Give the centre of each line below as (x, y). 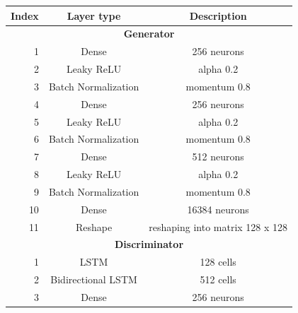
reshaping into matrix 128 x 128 (218, 226)
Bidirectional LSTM (94, 279)
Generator (149, 34)
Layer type (94, 15)
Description (218, 15)
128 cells (218, 262)
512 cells (218, 279)
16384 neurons (218, 209)
